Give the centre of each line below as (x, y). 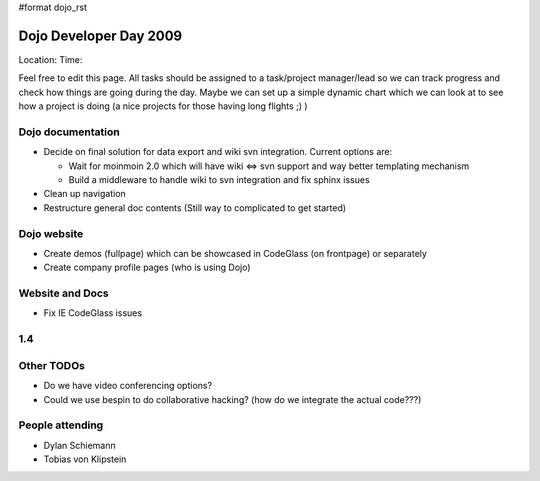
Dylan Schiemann (79, 445)
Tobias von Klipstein (85, 459)
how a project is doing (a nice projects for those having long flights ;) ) (163, 106)
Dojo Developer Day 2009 (100, 35)
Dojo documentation (69, 132)
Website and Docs (63, 293)
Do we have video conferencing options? (128, 386)
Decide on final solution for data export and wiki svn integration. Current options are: (218, 152)
